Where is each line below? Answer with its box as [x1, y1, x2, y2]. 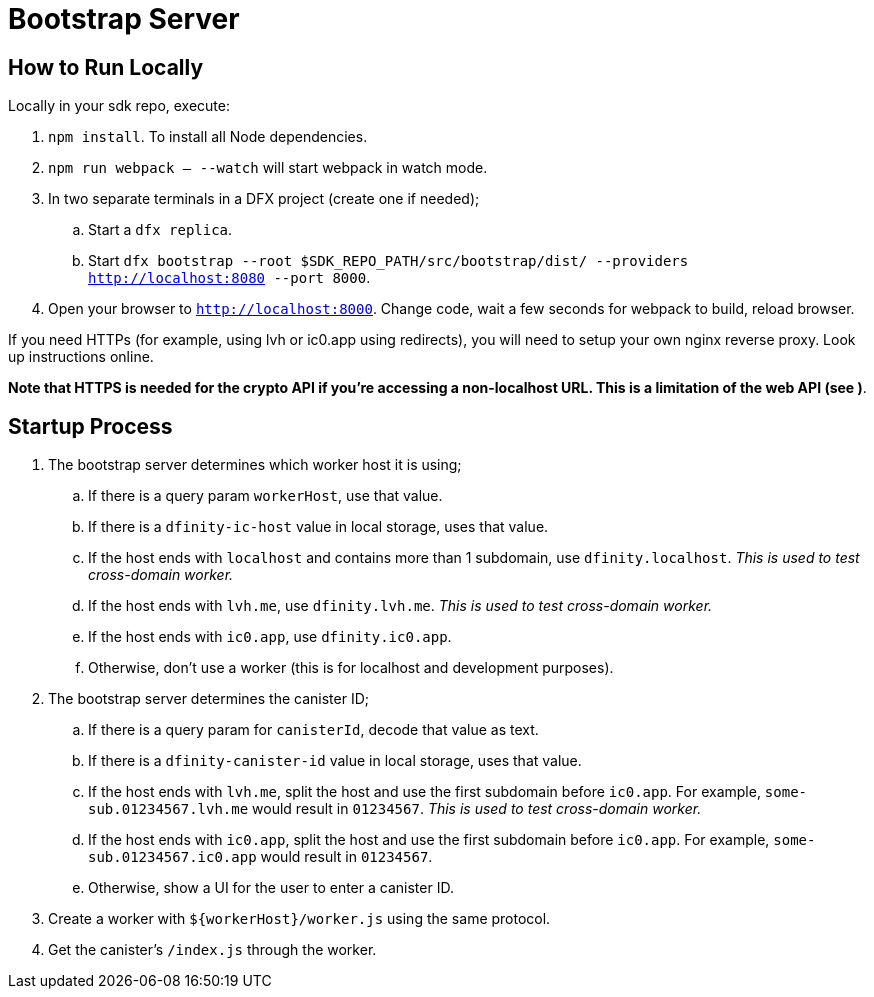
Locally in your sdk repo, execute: [8, 97, 231, 115]
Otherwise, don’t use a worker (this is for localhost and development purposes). [88, 659, 614, 677]
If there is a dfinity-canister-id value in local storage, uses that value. [88, 752, 582, 770]
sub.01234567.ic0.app [88, 849, 257, 866]
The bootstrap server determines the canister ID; [48, 690, 369, 708]
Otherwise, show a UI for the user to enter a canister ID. [88, 879, 454, 897]
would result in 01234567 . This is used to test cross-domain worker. [252, 800, 702, 818]
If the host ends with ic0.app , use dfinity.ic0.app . [88, 628, 452, 646]
